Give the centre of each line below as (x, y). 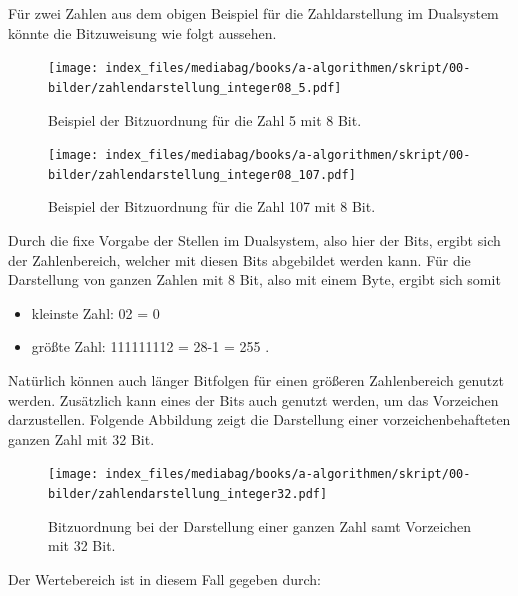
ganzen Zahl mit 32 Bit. (81, 438)
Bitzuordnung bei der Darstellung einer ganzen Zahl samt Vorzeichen (260, 525)
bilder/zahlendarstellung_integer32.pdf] (188, 494)
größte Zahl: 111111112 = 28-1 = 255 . (150, 346)
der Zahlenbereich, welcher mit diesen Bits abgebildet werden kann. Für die (239, 259)
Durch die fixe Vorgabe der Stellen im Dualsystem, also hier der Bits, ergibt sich (254, 240)
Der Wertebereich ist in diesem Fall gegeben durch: (164, 578)
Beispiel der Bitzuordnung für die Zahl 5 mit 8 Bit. (205, 119)
